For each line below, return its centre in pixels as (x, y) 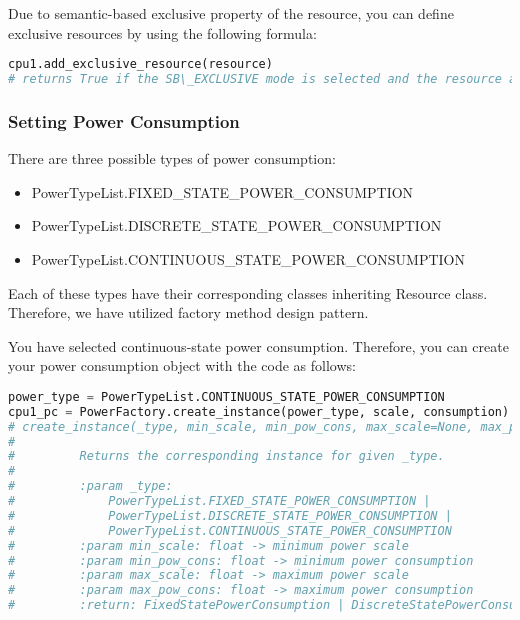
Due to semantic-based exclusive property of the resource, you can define (231, 13)
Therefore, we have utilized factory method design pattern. (188, 312)
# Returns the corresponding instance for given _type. (226, 456)
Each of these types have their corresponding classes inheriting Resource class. (248, 292)
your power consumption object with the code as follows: (182, 365)
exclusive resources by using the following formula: (162, 32)
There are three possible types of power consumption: (172, 158)
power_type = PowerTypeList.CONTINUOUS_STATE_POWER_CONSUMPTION (226, 396)
